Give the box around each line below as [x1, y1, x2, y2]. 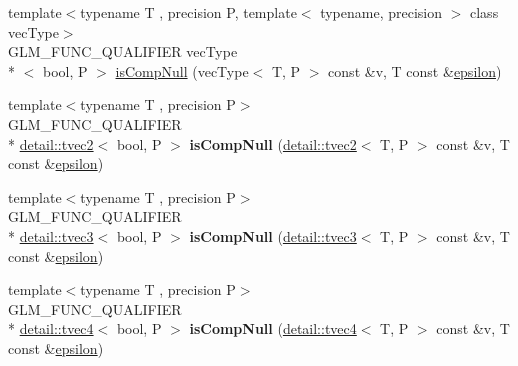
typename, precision [320, 2, 443, 22]
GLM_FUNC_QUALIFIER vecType [8, 41, 238, 62]
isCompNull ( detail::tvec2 [189, 133, 357, 154]
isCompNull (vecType [115, 60, 249, 81]
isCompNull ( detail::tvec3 [189, 225, 357, 246]
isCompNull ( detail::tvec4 [189, 318, 357, 339]
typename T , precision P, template [80, 2, 297, 22]
